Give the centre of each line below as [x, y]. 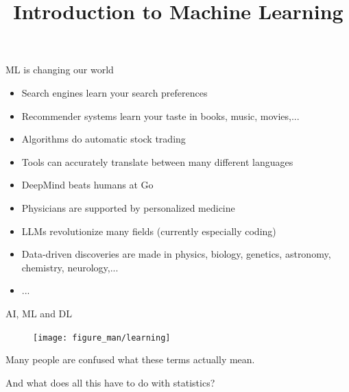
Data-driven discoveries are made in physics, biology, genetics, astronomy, [176, 254]
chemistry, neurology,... [70, 267]
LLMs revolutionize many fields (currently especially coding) [149, 231]
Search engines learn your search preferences [115, 92]
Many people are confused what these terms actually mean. [130, 359]
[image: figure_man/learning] [102, 338]
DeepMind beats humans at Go [87, 185]
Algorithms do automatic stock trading [104, 139]
